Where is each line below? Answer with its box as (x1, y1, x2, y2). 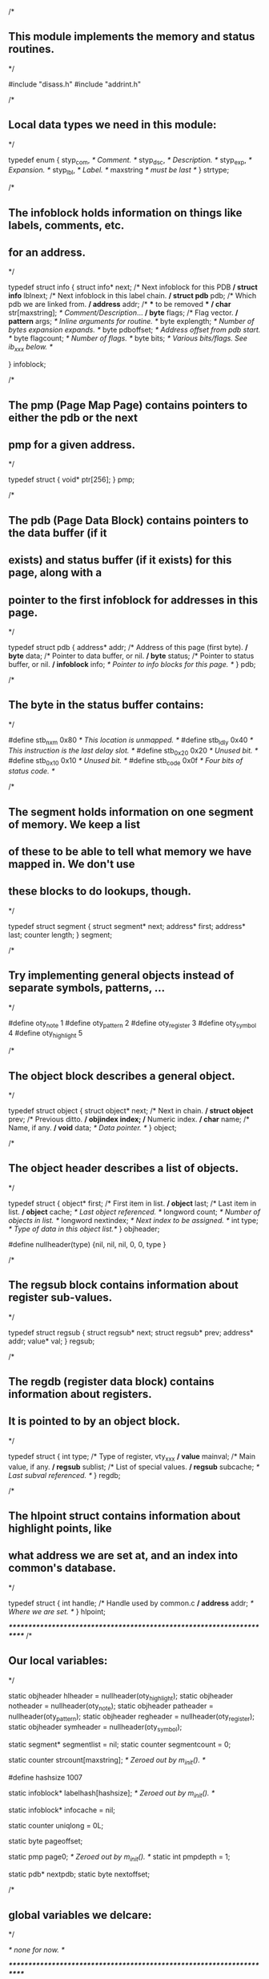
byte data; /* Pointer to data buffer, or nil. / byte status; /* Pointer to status (8, 651, 255, 660)
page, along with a (8, 566, 102, 580)
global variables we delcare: (8, 1908, 152, 1922)
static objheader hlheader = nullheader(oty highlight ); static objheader (8, 1690, 234, 1702)
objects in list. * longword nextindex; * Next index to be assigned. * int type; (8, 1215, 259, 1225)
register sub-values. (8, 1290, 113, 1305)
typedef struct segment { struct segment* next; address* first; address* (8, 921, 246, 931)
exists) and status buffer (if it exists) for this (8, 553, 232, 567)
